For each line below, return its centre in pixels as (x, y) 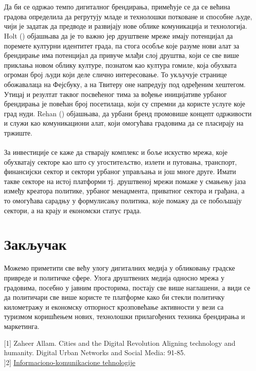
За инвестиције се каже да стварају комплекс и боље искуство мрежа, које (116, 152)
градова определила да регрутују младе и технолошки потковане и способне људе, (128, 16)
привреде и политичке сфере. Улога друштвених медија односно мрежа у (114, 277)
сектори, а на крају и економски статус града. (73, 210)
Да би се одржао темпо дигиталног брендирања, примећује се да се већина (117, 7)
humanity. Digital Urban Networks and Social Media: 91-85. (95, 352)
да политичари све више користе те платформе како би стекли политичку (114, 297)
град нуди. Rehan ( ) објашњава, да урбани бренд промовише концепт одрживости (128, 113)
